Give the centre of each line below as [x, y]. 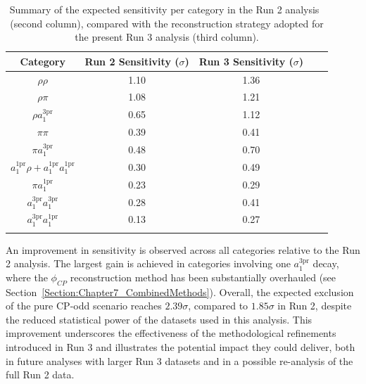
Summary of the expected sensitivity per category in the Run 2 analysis [164, 9]
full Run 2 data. [40, 375]
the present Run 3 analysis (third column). [167, 37]
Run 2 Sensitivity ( [132, 61]
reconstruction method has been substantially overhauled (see [203, 277]
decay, [326, 263]
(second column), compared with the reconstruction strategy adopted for [167, 23]
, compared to [218, 306]
